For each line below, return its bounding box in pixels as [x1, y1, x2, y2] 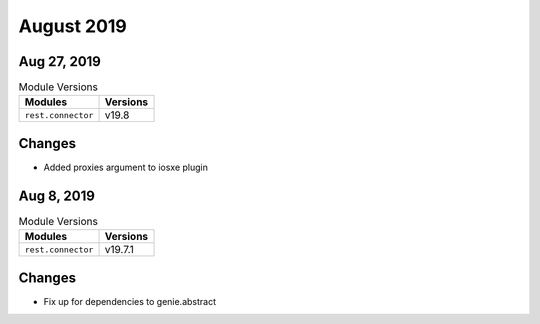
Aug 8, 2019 [18, 187, 95, 204]
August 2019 [18, 15, 127, 37]
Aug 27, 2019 [18, 53, 102, 70]
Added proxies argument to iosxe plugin [43, 161, 209, 173]
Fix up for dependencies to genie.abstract [43, 295, 217, 307]
